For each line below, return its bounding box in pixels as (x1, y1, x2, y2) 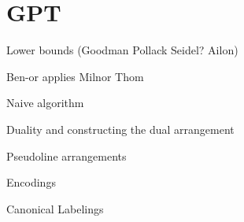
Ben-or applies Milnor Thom (6, 68, 144, 84)
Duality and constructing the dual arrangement (6, 120, 235, 137)
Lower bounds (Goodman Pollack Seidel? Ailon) (6, 42, 238, 58)
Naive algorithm (6, 94, 84, 111)
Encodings (6, 174, 56, 191)
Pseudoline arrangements (6, 147, 127, 164)
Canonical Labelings (6, 200, 104, 216)
